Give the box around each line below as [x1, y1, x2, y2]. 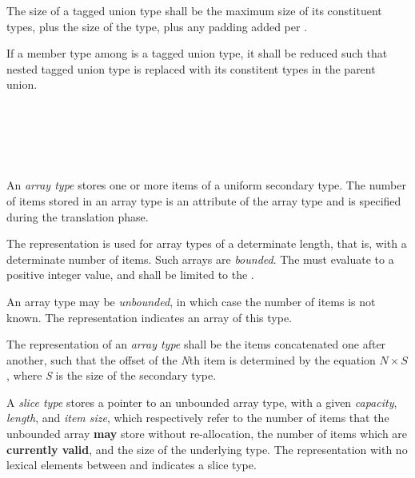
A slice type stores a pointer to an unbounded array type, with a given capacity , [6, 393, 397, 410]
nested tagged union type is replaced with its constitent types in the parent [6, 60, 376, 77]
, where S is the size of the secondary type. [6, 367, 217, 384]
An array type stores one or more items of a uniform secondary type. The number [6, 177, 406, 193]
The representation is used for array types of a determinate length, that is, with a [6, 235, 407, 252]
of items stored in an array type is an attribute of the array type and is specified [6, 192, 401, 209]
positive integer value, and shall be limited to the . [6, 266, 254, 283]
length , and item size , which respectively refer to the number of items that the [6, 409, 389, 426]
